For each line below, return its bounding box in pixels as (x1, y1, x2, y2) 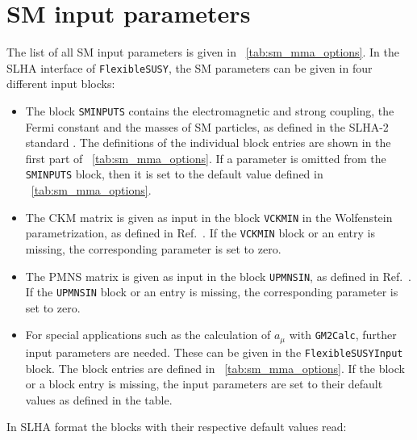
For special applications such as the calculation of (25, 326, 271, 343)
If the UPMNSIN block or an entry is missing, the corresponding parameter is (25, 283, 398, 300)
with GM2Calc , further (289, 326, 397, 343)
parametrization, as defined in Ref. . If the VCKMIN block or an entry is (25, 224, 375, 241)
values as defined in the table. (25, 391, 173, 408)
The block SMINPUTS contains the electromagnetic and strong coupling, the (25, 102, 394, 119)
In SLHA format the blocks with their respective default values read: (6, 418, 347, 435)
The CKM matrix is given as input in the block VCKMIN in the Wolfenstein (25, 208, 393, 225)
